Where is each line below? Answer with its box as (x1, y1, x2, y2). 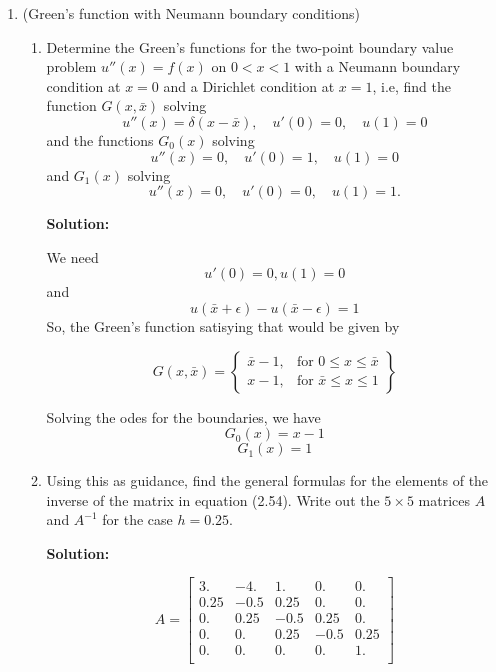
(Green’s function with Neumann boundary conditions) (22, 3, 360, 23)
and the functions (46, 129, 154, 150)
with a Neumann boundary (294, 56, 461, 77)
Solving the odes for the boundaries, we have (46, 406, 321, 427)
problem (46, 56, 97, 77)
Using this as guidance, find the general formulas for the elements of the (46, 470, 489, 491)
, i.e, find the (372, 75, 452, 96)
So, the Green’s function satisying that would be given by (46, 315, 400, 336)
